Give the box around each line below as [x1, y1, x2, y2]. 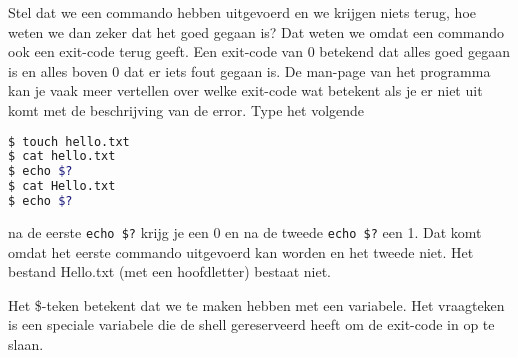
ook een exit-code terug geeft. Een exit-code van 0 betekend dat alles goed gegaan [8, 41, 510, 62]
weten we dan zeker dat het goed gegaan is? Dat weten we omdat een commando [8, 21, 505, 42]
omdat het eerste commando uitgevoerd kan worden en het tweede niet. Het [8, 241, 474, 262]
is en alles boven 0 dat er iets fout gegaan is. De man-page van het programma [8, 60, 491, 81]
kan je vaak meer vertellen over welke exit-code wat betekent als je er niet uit [8, 80, 483, 101]
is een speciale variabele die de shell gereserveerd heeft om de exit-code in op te [8, 314, 495, 335]
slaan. [8, 333, 44, 354]
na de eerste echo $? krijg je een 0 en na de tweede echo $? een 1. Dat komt [8, 221, 482, 242]
